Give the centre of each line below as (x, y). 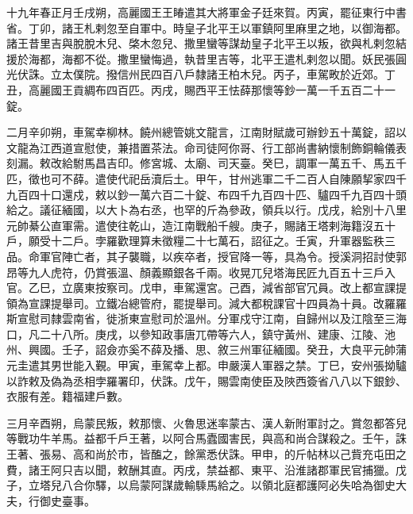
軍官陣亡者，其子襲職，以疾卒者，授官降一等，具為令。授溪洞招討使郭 (223, 256)
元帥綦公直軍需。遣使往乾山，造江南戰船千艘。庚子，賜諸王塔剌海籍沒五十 (201, 225)
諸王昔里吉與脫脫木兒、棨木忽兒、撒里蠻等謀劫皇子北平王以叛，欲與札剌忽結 (206, 43)
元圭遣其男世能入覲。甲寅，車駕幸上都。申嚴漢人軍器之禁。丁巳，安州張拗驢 (206, 365)
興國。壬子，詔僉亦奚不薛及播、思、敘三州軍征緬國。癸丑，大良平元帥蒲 (217, 349)
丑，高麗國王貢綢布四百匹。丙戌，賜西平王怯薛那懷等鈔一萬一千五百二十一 (201, 89)
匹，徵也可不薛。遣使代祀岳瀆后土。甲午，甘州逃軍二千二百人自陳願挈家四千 (206, 178)
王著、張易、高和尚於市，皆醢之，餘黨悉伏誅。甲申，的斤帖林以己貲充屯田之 (206, 454)
